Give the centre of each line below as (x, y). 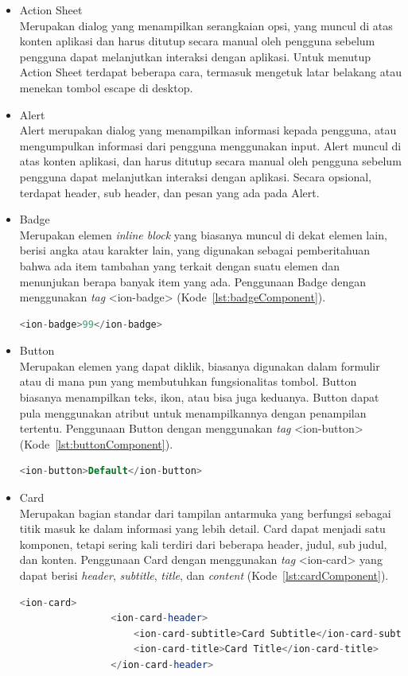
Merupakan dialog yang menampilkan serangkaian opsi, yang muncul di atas (206, 25)
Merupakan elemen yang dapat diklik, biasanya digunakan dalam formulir (200, 365)
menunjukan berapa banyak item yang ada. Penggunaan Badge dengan (193, 281)
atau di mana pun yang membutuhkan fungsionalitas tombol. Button (188, 381)
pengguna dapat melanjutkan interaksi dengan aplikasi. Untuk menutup (195, 56)
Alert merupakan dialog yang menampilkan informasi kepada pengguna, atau (208, 130)
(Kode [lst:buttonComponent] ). (96, 443)
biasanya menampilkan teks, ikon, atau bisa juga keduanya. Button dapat (199, 397)
